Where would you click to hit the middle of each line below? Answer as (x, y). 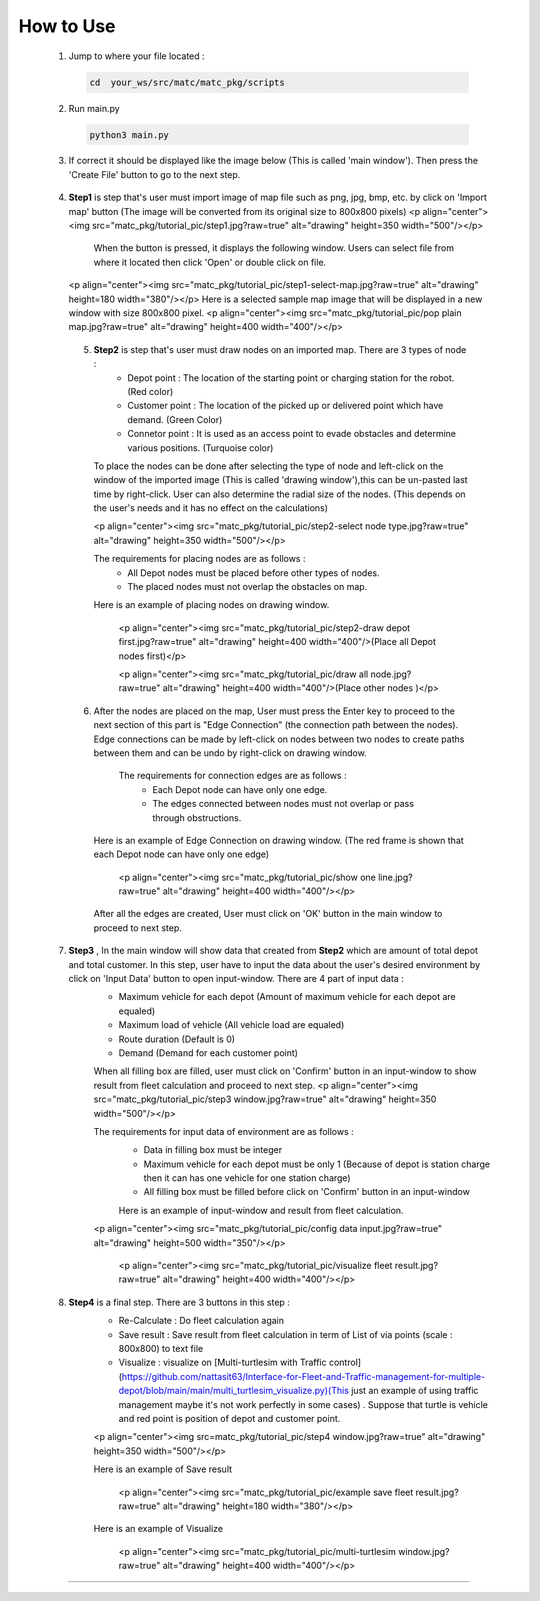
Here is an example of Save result (163, 1469)
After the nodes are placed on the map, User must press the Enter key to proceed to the (274, 711)
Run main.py (94, 108)
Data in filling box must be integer (213, 1150)
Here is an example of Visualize (158, 1529)
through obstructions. (197, 817)
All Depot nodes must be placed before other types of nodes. (253, 572)
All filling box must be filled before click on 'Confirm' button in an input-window (306, 1192)
